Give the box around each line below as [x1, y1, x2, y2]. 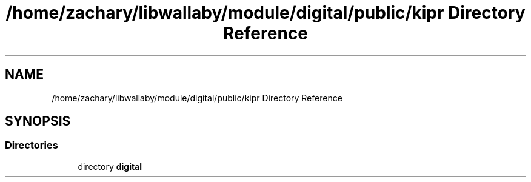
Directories [5, 139, 58, 152]
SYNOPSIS [5, 113, 71, 129]
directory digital [78, 161, 142, 172]
